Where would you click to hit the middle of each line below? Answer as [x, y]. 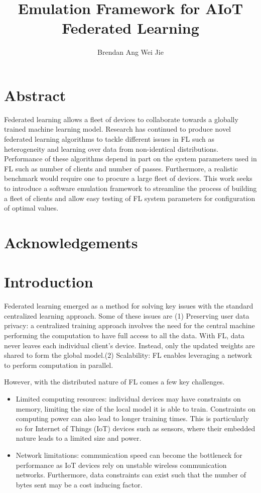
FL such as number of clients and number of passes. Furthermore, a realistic [121, 168]
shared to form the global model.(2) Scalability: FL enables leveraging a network [128, 355]
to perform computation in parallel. [59, 365]
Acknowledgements [71, 242]
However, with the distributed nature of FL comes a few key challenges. [114, 382]
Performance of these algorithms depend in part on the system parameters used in [130, 159]
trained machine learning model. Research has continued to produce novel [118, 129]
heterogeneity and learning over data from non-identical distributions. [111, 149]
